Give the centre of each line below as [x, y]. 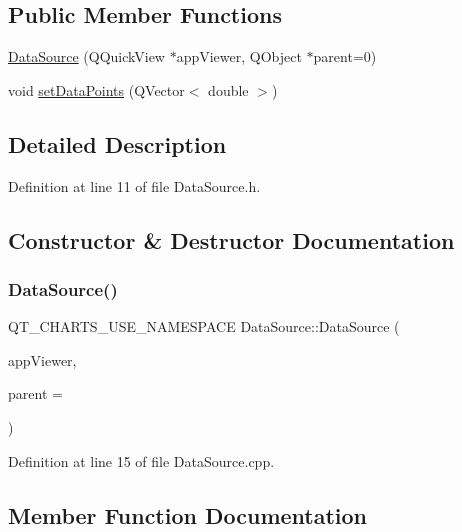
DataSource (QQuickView [86, 56]
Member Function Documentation [188, 514]
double [228, 89]
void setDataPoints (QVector [96, 89]
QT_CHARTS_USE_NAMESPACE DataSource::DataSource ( [204, 326]
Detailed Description [117, 143]
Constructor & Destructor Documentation [231, 239]
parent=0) [345, 56]
